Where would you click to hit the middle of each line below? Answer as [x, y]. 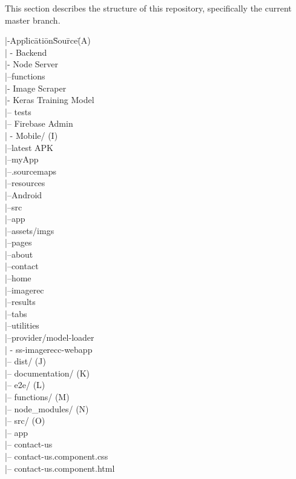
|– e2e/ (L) [25, 385]
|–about [19, 254]
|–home [18, 278]
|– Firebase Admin [39, 123]
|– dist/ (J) [25, 361]
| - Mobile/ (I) [31, 135]
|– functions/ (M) [37, 397]
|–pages [18, 242]
